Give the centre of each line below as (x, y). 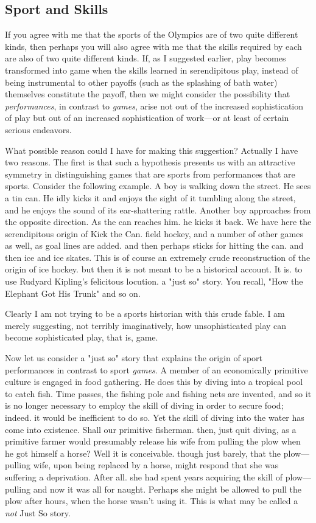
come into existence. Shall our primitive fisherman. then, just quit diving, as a (151, 429)
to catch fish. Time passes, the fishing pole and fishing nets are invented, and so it (158, 393)
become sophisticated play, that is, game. (82, 337)
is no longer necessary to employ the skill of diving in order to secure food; (144, 405)
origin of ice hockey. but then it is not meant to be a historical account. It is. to (154, 269)
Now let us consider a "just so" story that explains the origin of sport (134, 358)
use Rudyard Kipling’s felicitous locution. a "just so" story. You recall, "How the (154, 281)
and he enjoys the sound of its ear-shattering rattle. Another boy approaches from (158, 210)
